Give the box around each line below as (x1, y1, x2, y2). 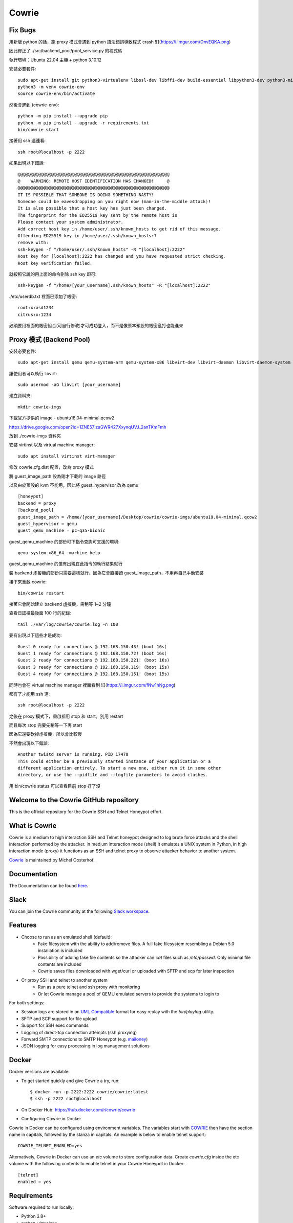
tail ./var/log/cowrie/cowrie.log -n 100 (18, 621, 118, 627)
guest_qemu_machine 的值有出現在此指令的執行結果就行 (9, 561, 123, 567)
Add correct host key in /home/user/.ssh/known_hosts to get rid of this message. (18, 226, 221, 232)
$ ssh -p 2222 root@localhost (30, 1096, 103, 1102)
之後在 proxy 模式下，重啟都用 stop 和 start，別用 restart (9, 713, 123, 719)
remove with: (18, 240, 49, 246)
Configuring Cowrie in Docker (21, 1116, 82, 1122)
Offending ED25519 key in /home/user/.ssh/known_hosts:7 (18, 233, 157, 239)
